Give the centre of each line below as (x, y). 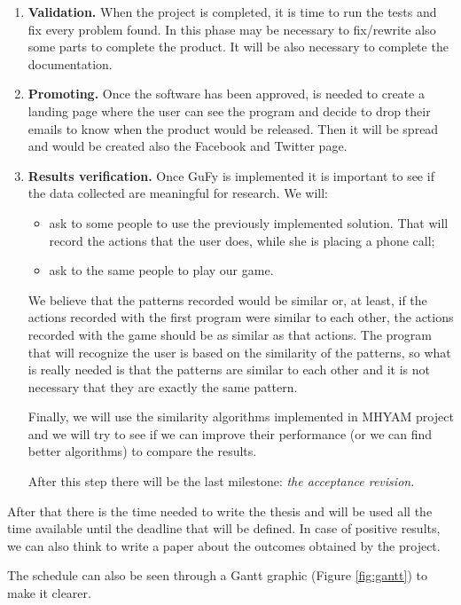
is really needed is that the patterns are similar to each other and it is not (229, 369)
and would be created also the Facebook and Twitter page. (188, 146)
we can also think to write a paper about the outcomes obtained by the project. (224, 545)
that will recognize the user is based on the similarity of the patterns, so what (239, 352)
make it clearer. (49, 593)
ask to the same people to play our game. (161, 270)
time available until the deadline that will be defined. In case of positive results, (224, 528)
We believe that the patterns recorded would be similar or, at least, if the (227, 299)
